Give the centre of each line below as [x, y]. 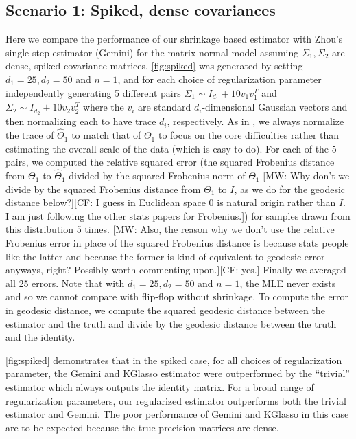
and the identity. [40, 337]
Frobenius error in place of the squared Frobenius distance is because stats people [177, 243]
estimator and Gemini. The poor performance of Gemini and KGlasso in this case [177, 414]
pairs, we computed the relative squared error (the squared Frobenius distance [170, 162]
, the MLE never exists [288, 283]
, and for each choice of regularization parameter [219, 79]
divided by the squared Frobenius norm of [157, 176]
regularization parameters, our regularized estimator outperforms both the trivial [176, 400]
